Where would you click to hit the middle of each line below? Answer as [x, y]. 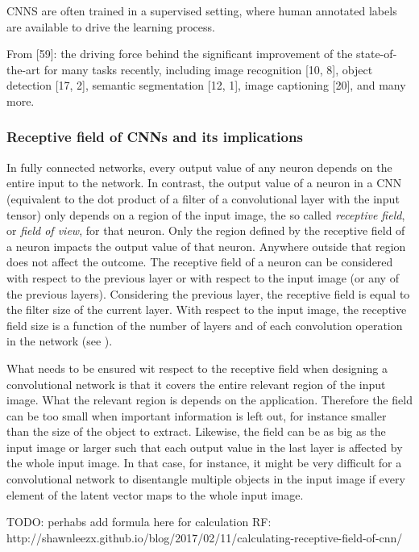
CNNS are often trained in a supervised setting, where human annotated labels [202, 10]
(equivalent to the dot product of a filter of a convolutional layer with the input [203, 198]
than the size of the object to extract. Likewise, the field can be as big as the [196, 431]
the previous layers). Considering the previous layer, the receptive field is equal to [208, 293]
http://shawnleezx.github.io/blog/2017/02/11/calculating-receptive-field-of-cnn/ [205, 537]
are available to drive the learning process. [111, 26]
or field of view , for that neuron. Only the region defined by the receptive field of [206, 230]
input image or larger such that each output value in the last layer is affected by [205, 447]
